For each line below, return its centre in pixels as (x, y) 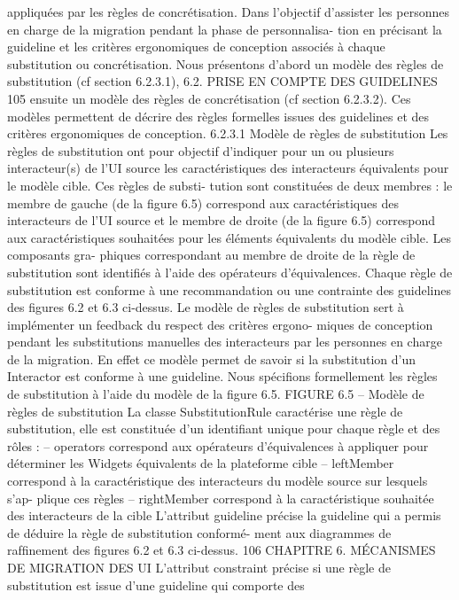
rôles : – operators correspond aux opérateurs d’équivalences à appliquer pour (218, 445)
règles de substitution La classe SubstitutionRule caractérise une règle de (205, 411)
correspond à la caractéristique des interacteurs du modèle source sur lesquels (218, 481)
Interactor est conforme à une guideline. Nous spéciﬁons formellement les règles (222, 376)
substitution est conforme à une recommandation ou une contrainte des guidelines (229, 289)
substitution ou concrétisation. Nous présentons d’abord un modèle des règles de (226, 63)
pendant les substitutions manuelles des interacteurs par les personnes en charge (225, 342)
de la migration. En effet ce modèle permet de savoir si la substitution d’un (212, 358)
